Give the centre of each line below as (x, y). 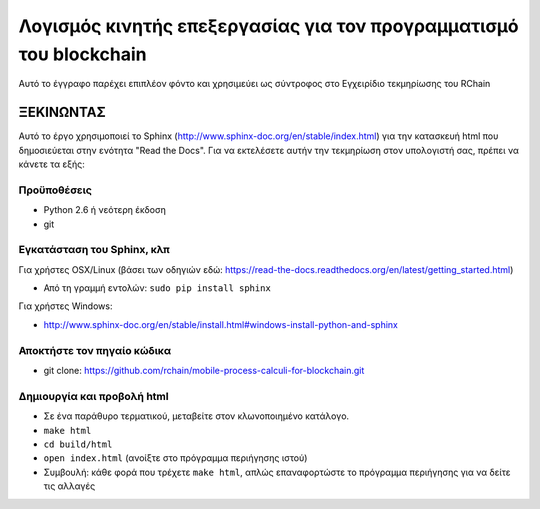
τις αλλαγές (69, 486)
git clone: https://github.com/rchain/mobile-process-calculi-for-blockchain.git (204, 371)
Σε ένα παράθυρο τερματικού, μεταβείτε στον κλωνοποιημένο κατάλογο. (196, 416)
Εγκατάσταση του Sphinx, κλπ (94, 250)
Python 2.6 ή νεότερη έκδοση (105, 210)
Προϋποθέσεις (55, 190)
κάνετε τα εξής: (51, 164)
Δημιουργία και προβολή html (93, 396)
